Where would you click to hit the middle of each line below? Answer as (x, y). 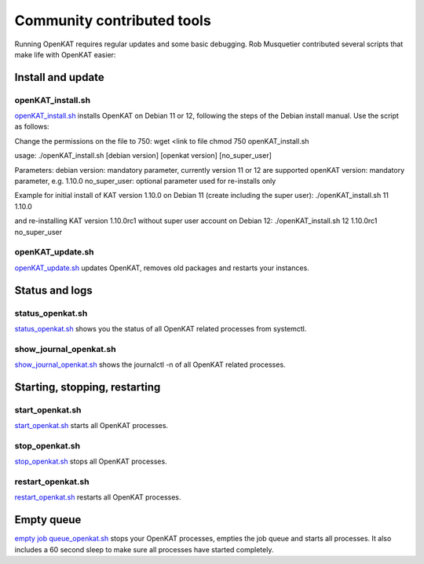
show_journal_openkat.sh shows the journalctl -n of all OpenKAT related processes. (150, 364)
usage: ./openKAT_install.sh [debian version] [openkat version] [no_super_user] (143, 156)
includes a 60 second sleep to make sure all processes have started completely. (144, 549)
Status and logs (54, 290)
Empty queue (48, 520)
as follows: (32, 126)
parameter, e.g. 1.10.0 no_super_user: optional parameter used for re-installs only (145, 181)
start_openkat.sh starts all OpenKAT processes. (91, 426)
